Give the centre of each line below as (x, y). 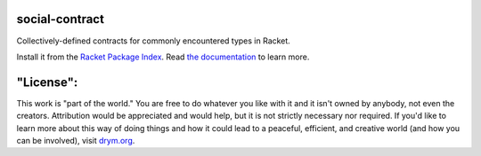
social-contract (60, 19)
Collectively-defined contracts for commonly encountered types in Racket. (154, 41)
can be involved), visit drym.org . (76, 140)
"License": (47, 82)
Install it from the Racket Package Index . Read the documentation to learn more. (163, 57)
